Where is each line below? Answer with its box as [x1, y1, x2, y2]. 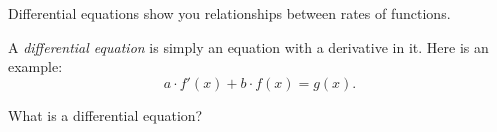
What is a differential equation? [8, 104, 203, 125]
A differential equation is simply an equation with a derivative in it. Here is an [8, 36, 489, 57]
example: [8, 56, 63, 77]
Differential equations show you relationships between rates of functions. [8, 3, 451, 23]
